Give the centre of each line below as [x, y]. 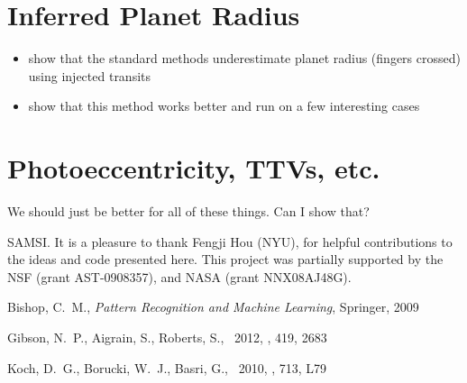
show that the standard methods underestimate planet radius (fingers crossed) [244, 58]
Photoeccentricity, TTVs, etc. [194, 168]
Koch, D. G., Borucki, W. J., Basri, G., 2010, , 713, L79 [167, 367]
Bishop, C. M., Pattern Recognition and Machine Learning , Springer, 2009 [213, 307]
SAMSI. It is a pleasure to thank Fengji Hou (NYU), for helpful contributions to [230, 241]
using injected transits [90, 75]
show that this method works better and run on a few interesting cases [224, 106]
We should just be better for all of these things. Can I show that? [188, 211]
